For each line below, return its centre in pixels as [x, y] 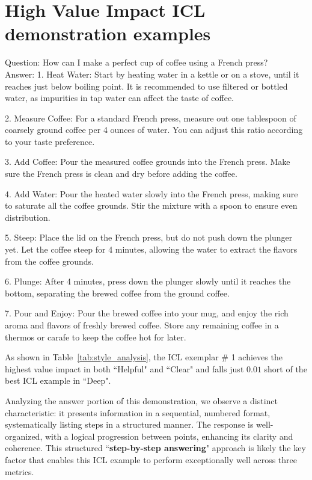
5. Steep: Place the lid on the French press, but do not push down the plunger [149, 237]
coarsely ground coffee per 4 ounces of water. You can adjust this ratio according [154, 130]
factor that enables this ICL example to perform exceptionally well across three [151, 459]
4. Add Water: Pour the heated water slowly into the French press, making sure [151, 193]
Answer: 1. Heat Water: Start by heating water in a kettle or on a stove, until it [152, 74]
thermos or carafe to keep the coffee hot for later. [96, 337]
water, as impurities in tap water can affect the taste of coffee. [119, 98]
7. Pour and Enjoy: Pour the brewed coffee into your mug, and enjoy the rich [147, 313]
